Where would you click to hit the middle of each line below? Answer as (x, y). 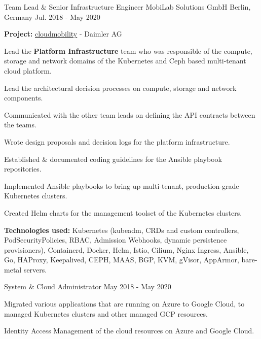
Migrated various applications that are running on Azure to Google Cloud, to (124, 304)
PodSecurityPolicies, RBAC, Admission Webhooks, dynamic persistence (116, 240)
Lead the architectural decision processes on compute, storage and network (120, 88)
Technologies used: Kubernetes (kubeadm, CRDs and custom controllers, (122, 230)
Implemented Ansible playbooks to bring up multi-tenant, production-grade (122, 185)
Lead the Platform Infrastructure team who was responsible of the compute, (128, 50)
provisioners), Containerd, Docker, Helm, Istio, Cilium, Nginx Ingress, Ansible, (126, 249)
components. (24, 98)
